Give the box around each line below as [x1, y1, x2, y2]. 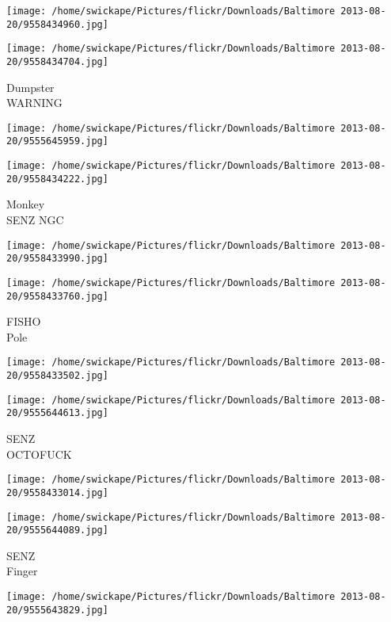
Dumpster [6, 78, 55, 95]
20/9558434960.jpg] [6, 18, 108, 30]
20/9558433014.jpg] [6, 487, 108, 498]
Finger [6, 563, 38, 579]
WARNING [6, 94, 63, 111]
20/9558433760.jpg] [6, 290, 108, 302]
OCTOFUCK [6, 445, 72, 462]
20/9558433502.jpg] [6, 370, 108, 382]
